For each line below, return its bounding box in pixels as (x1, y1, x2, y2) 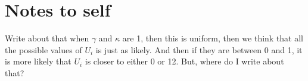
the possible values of (5, 43, 82, 56)
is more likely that (5, 55, 71, 67)
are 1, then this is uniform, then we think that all (122, 32, 304, 44)
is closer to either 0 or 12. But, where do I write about (85, 55, 284, 67)
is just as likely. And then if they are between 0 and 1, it (95, 43, 303, 56)
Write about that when (5, 32, 89, 44)
